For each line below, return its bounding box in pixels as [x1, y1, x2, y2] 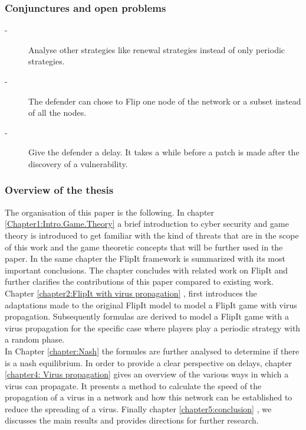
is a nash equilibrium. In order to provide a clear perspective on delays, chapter [5, 356, 292, 369]
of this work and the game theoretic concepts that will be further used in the [5, 240, 283, 253]
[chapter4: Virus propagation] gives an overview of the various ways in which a [5, 368, 289, 380]
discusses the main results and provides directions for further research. [5, 414, 259, 426]
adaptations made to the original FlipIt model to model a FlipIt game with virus [5, 298, 297, 311]
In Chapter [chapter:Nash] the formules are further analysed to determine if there [5, 344, 300, 357]
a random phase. [5, 333, 65, 346]
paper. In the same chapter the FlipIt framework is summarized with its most [5, 252, 285, 265]
